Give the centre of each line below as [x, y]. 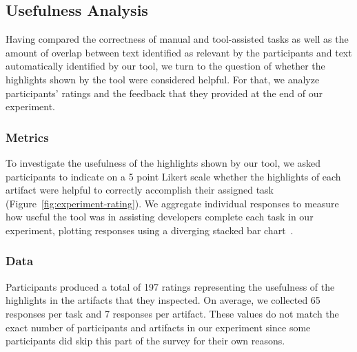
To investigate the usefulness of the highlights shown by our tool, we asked [163, 162]
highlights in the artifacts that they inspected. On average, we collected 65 [163, 300]
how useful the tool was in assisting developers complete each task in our [160, 217]
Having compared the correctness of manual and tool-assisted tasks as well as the [177, 39]
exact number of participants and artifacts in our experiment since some [158, 327]
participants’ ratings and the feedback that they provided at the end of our [164, 93]
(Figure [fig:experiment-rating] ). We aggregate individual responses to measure [172, 203]
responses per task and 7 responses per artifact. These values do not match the [172, 313]
